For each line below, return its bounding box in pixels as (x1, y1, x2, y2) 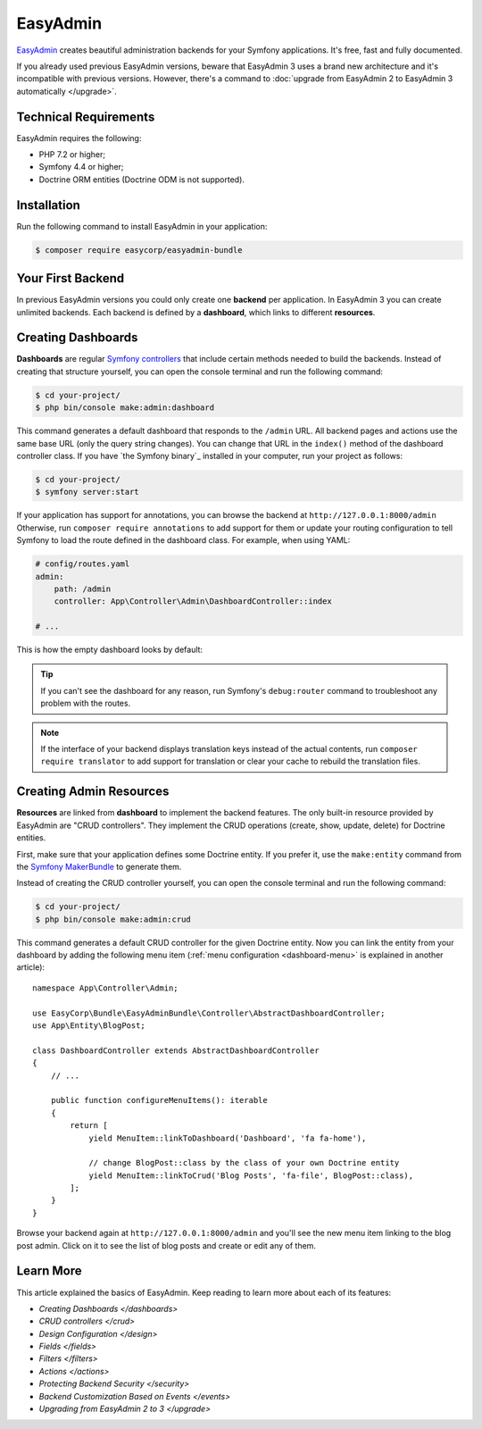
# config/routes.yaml (35, 559, 130, 569)
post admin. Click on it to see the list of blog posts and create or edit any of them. (16, 1240, 317, 1250)
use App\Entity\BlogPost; (32, 1020, 146, 1031)
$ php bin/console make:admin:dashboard (35, 403, 214, 413)
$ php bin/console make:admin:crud (35, 914, 191, 924)
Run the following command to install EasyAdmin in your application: (16, 221, 268, 231)
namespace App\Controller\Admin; (32, 982, 179, 993)
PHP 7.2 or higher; (38, 149, 106, 160)
